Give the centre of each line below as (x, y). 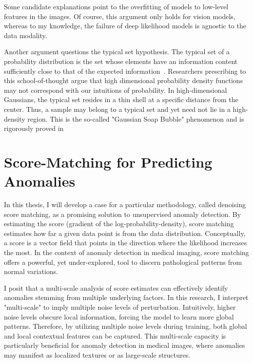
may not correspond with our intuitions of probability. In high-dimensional (116, 90)
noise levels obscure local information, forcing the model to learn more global (119, 316)
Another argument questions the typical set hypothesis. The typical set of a (117, 52)
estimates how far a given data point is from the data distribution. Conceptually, (125, 233)
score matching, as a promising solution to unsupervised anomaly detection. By (123, 214)
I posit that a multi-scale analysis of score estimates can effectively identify (116, 288)
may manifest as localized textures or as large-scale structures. (97, 354)
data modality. (26, 35)
